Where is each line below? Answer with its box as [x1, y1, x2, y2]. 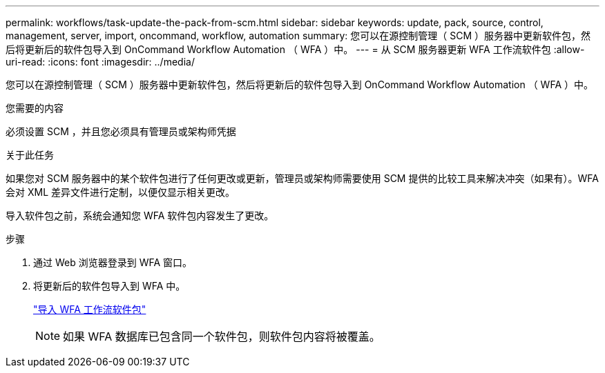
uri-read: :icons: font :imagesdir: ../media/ [6, 56, 195, 68]
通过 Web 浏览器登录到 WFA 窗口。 [33, 256, 193, 268]
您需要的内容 [6, 102, 64, 114]
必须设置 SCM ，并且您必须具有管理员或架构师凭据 [6, 125, 236, 137]
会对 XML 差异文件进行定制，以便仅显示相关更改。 [6, 186, 235, 198]
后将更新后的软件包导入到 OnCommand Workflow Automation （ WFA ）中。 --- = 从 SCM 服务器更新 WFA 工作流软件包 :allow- [6, 43, 585, 55]
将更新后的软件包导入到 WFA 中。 [33, 280, 186, 292]
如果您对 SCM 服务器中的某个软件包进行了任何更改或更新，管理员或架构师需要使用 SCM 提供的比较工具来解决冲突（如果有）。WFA [6, 172, 599, 184]
